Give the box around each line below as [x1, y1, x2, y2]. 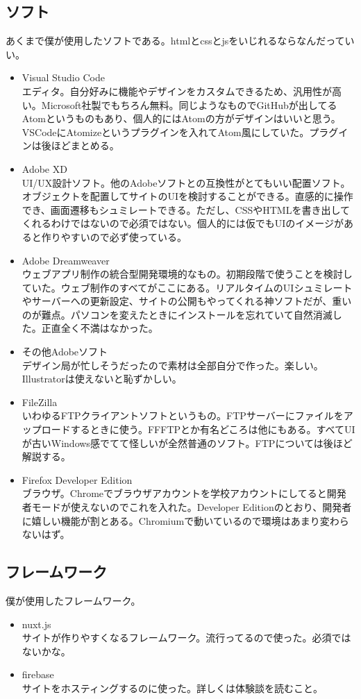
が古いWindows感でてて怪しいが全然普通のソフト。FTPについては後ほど [22, 435, 353, 450]
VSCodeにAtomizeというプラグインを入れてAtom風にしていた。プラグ [22, 124, 339, 139]
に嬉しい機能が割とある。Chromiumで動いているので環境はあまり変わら [22, 513, 349, 528]
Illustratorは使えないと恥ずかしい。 [22, 371, 182, 386]
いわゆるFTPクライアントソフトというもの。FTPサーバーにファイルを [22, 408, 344, 423]
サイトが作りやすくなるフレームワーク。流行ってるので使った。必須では [22, 630, 351, 645]
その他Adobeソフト [22, 344, 108, 359]
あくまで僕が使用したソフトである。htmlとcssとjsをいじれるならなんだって [6, 33, 345, 48]
